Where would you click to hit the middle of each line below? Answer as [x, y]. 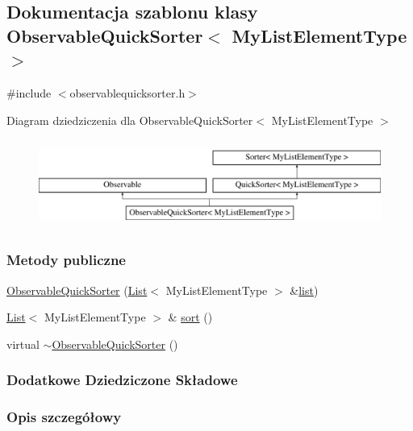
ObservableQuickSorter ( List [77, 290]
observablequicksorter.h [127, 92]
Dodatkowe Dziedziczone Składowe [122, 380]
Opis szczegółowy [64, 417]
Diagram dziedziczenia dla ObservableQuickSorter [130, 120]
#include [29, 92]
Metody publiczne [66, 260]
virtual [23, 344]
